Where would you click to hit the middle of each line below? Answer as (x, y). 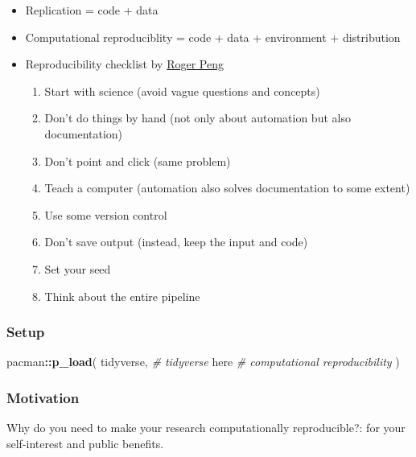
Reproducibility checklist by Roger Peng (124, 64)
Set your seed (78, 268)
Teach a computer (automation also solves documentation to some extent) (227, 188)
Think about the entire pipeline (122, 296)
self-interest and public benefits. (85, 443)
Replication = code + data (92, 10)
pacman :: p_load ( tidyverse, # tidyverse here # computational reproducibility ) (203, 362)
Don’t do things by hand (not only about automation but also (198, 118)
